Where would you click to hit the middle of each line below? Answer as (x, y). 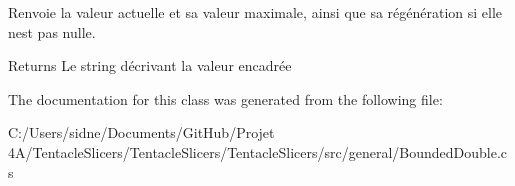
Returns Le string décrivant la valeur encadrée (150, 65)
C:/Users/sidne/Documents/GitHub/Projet (141, 132)
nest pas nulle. (52, 31)
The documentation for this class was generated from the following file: (225, 98)
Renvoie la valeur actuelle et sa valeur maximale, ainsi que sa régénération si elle (255, 12)
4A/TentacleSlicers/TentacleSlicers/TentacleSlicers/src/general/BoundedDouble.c (258, 151)
